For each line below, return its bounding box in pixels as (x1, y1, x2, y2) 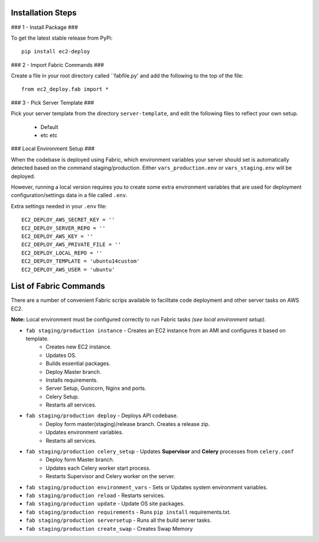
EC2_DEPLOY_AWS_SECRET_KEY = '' (21, 217, 115, 223)
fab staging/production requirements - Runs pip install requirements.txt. (25, 508, 232, 515)
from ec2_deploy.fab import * (21, 86, 109, 93)
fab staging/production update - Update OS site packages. (25, 500, 185, 507)
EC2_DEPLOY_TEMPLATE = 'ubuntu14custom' (21, 258, 140, 264)
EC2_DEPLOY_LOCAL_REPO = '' (21, 249, 103, 256)
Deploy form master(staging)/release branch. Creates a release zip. (45, 420, 210, 427)
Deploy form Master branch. (45, 456, 115, 463)
